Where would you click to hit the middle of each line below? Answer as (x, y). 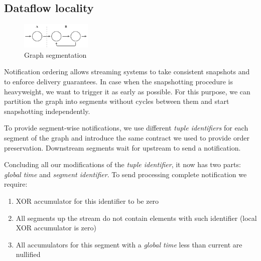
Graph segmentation (55, 54)
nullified (28, 254)
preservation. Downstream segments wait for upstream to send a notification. (122, 147)
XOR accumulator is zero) (56, 228)
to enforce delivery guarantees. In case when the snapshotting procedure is (118, 82)
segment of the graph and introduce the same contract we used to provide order (127, 138)
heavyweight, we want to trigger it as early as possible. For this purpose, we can (127, 91)
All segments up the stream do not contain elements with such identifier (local (136, 218)
